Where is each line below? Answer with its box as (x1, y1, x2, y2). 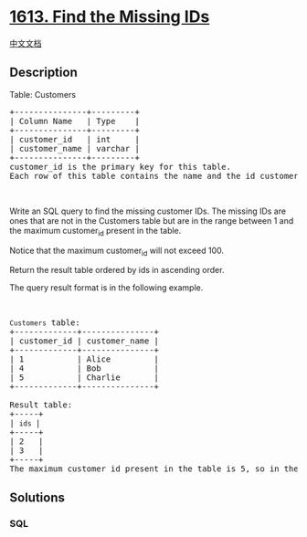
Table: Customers (9, 89, 76, 100)
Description (9, 65, 78, 80)
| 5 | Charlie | (9, 373, 160, 383)
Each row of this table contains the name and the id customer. (9, 171, 304, 181)
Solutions (9, 490, 66, 505)
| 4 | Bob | (9, 363, 160, 374)
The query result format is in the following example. (9, 282, 204, 293)
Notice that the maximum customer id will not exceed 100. (9, 245, 225, 258)
